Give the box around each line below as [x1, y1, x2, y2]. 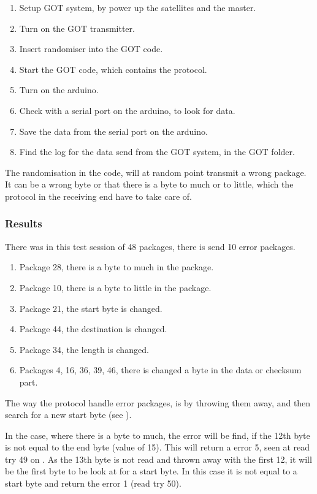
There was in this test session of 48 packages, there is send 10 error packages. [5, 240, 296, 253]
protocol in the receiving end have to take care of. [5, 189, 192, 202]
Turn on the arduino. [19, 83, 99, 96]
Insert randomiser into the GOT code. [19, 42, 163, 55]
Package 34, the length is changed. [19, 343, 149, 355]
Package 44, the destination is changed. [19, 322, 167, 335]
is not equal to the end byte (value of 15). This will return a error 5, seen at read [5, 441, 310, 454]
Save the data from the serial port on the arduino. [19, 124, 208, 137]
